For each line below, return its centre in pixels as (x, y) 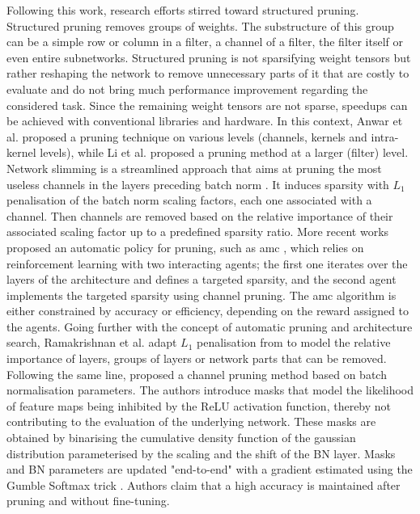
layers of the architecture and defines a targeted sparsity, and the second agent (202, 279)
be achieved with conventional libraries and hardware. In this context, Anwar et (205, 121)
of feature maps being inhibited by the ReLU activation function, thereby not (199, 405)
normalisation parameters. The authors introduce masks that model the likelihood (210, 390)
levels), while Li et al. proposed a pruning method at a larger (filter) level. (224, 152)
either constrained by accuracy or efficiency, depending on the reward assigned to (208, 311)
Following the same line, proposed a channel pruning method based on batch (197, 374)
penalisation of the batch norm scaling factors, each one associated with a (189, 200)
